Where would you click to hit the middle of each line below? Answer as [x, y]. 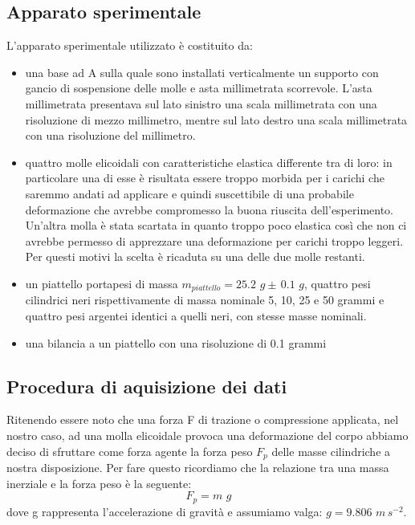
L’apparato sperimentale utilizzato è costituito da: [130, 45]
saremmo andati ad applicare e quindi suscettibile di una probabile [189, 193]
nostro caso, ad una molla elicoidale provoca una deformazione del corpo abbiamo [207, 435]
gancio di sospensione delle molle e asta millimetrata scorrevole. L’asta [199, 88]
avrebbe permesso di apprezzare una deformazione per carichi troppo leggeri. [214, 240]
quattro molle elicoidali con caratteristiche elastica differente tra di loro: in [209, 162]
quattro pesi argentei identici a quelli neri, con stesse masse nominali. [196, 315]
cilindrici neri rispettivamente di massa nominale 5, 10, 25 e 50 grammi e [205, 300]
